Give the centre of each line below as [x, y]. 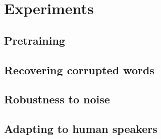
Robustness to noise [57, 99]
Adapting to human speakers [81, 129]
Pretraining [35, 40]
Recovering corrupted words [79, 69]
